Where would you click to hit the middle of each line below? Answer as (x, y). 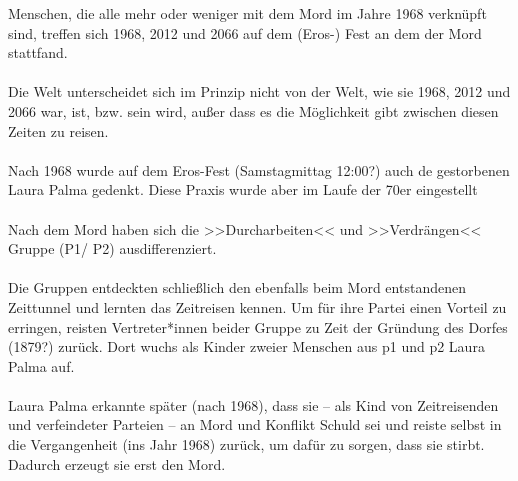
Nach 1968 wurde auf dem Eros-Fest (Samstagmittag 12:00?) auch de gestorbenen (259, 169)
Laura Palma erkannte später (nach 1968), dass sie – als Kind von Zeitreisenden (253, 404)
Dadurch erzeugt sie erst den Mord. (117, 463)
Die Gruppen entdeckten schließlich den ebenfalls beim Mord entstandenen (237, 287)
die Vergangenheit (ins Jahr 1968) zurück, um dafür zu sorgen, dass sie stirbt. (246, 444)
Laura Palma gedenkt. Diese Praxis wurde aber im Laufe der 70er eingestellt (243, 189)
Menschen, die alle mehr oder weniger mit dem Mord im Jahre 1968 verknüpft (247, 13)
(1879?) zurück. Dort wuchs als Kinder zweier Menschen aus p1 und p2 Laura (246, 346)
